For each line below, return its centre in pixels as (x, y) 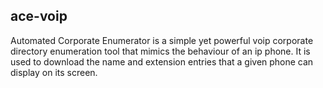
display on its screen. (54, 72)
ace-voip (39, 16)
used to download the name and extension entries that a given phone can (162, 61)
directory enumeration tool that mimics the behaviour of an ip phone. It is (160, 51)
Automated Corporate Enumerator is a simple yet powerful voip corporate (162, 40)
